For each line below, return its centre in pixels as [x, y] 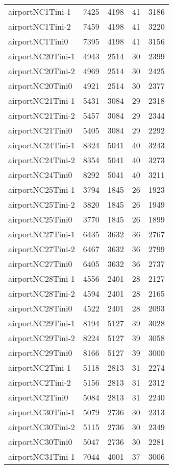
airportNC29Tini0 [40, 353]
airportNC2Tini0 [38, 397]
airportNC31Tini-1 [42, 456]
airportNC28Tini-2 [42, 293]
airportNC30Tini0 [40, 442]
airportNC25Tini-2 [42, 204]
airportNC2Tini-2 [40, 382]
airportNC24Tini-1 [42, 145]
